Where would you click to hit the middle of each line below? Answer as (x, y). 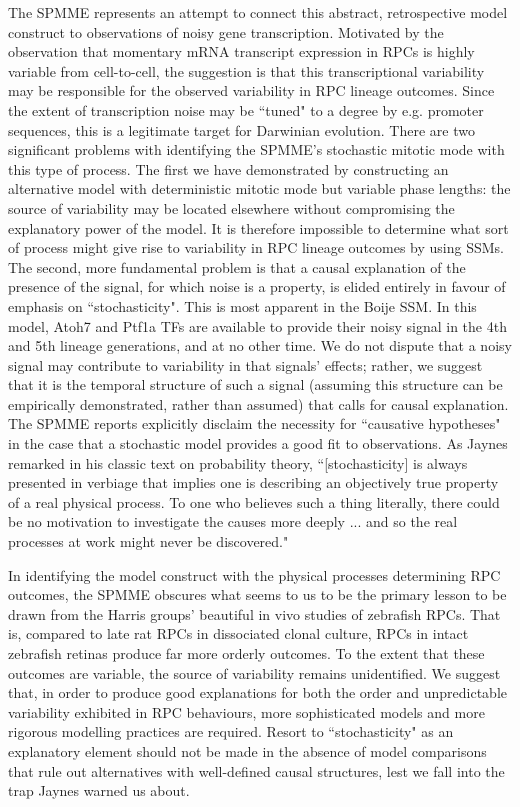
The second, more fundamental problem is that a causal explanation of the (237, 266)
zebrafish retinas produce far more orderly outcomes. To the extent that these (246, 653)
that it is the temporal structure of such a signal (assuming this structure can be (255, 384)
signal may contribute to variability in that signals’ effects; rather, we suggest (245, 364)
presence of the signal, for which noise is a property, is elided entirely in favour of (257, 286)
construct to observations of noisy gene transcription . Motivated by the (226, 31)
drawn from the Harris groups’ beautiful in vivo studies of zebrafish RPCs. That (254, 613)
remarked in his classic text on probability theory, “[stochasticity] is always (238, 462)
